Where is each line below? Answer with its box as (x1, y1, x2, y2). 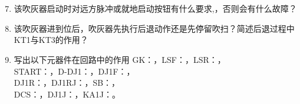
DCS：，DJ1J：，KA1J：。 (14, 88, 121, 100)
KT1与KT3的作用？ (14, 33, 88, 46)
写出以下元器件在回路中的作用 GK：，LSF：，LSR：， (14, 53, 226, 65)
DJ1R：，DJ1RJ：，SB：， (14, 76, 120, 89)
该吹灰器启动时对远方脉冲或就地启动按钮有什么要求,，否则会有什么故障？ (14, 2, 297, 15)
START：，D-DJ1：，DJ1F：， (14, 65, 135, 77)
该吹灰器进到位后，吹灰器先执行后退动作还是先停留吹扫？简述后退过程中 (14, 22, 295, 34)
